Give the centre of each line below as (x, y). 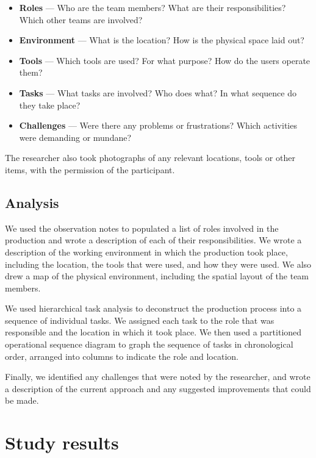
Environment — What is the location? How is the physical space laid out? (162, 40)
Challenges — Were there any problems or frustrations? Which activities (158, 125)
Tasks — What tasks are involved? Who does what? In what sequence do (158, 92)
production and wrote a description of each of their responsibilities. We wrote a (153, 240)
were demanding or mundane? (75, 137)
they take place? (50, 105)
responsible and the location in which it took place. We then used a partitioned (153, 332)
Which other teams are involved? (81, 19)
